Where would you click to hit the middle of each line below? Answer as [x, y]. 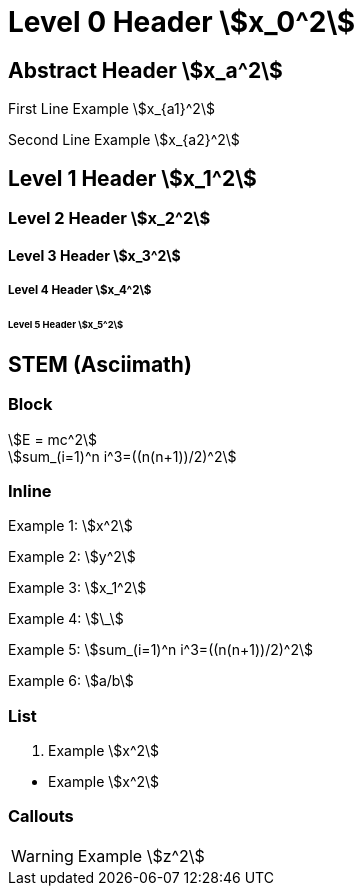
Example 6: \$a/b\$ [71, 681]
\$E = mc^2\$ [53, 439]
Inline [30, 490]
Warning [42, 855]
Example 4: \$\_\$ [66, 619]
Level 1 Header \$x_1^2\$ [132, 178]
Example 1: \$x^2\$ [70, 526]
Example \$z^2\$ [141, 855]
